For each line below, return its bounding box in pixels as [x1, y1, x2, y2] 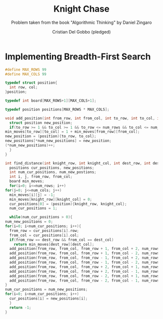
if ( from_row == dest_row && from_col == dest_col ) [9, 237, 114, 242]
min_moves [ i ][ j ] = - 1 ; [9, 192, 55, 197]
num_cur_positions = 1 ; [9, 206, 57, 211]
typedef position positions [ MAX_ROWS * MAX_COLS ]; [5, 107, 110, 112]
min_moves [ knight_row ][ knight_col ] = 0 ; [9, 197, 92, 202]
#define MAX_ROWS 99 [5, 67, 47, 72]
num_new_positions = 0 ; [5, 219, 53, 224]
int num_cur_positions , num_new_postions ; [9, 170, 97, 175]
